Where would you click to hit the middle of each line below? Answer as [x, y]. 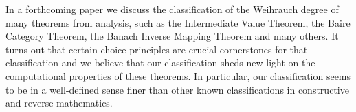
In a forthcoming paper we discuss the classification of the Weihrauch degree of [172, 9]
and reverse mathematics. [59, 103]
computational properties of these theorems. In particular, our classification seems [178, 75]
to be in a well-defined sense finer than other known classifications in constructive [177, 89]
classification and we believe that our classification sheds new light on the [160, 62]
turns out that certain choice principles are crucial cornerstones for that [157, 49]
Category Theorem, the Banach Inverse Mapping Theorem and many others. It [172, 36]
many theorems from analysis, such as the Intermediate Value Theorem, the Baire [178, 22]
